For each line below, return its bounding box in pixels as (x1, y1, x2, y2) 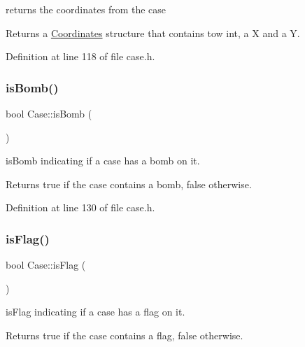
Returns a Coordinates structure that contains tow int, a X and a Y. (6, 25, 300, 40)
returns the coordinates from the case (6, 2, 166, 16)
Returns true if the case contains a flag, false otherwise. (6, 327, 243, 342)
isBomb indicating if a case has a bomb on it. (6, 153, 200, 168)
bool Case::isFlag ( (6, 257, 86, 272)
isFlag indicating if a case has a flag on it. (6, 304, 185, 319)
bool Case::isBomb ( (6, 106, 92, 120)
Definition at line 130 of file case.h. (6, 200, 155, 215)
